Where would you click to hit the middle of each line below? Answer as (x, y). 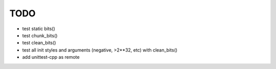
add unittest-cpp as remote (51, 57)
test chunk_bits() (40, 35)
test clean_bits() (39, 43)
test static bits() (39, 29)
